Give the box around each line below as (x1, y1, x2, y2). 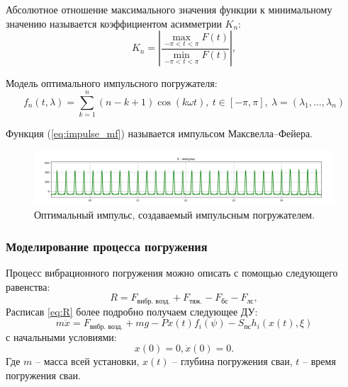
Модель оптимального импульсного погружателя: (6, 76, 218, 91)
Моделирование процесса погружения (6, 237, 208, 255)
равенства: (6, 279, 50, 294)
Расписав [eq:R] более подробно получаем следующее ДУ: (6, 304, 258, 318)
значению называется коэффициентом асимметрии (6, 16, 222, 30)
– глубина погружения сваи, (172, 354, 293, 369)
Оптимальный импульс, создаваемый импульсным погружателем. (34, 207, 315, 222)
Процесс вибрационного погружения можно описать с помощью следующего (6, 265, 338, 279)
